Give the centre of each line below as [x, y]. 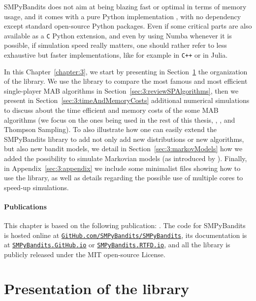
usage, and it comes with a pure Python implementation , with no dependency [123, 16]
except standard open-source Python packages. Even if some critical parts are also [128, 26]
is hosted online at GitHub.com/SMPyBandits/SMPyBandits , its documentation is [126, 235]
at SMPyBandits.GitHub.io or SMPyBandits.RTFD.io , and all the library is [117, 245]
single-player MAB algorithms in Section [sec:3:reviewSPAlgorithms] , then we [121, 90]
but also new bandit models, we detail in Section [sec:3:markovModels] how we [123, 149]
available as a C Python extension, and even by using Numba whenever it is [118, 35]
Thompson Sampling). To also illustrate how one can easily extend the [111, 129]
